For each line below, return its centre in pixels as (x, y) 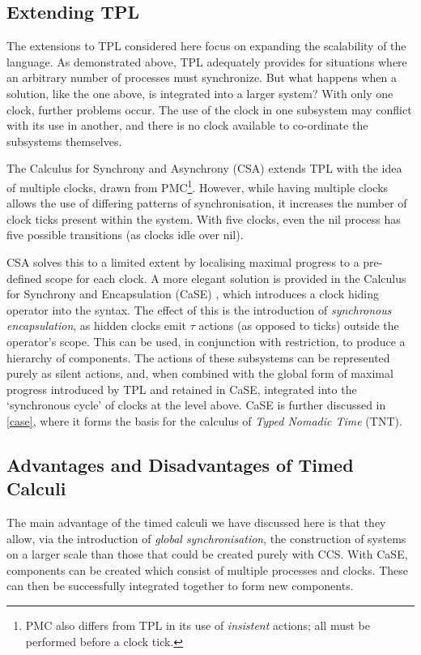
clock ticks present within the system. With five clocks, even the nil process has (204, 218)
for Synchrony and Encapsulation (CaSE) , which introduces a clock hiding (193, 294)
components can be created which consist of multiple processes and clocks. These (208, 569)
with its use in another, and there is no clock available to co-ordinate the (187, 125)
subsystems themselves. (64, 141)
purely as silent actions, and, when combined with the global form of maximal (200, 373)
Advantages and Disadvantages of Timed (180, 464)
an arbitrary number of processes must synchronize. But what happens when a (202, 77)
